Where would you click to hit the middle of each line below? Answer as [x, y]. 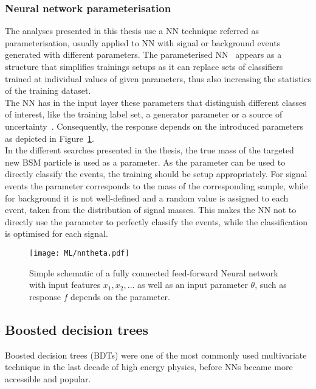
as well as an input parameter [193, 285]
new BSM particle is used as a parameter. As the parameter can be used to [145, 162]
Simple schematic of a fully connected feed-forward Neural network [154, 272]
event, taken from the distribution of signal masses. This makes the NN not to [151, 210]
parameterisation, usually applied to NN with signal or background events [143, 42]
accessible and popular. [48, 378]
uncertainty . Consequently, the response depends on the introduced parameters [154, 126]
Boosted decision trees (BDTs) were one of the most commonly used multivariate [156, 355]
